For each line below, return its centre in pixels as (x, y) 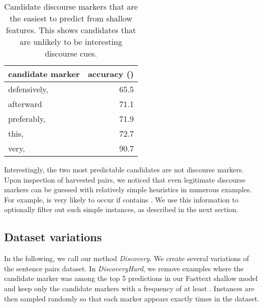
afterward (25, 104)
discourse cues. (71, 53)
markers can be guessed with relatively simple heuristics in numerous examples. (128, 189)
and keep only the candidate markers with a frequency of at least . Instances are (129, 288)
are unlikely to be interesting (71, 42)
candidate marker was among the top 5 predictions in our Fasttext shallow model (131, 278)
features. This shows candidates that (71, 30)
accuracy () (111, 74)
